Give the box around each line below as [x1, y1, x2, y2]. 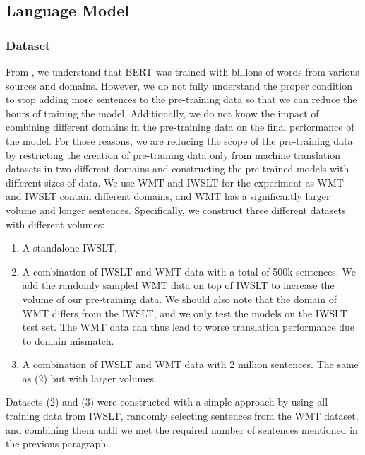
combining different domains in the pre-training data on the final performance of [6, 119, 354, 134]
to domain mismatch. [22, 333, 114, 348]
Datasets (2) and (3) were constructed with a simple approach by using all [6, 394, 328, 409]
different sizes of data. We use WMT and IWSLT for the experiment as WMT [6, 175, 344, 189]
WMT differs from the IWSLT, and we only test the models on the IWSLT [22, 305, 347, 320]
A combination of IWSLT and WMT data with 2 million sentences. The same [22, 357, 359, 372]
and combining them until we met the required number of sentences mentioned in [6, 422, 358, 437]
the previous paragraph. [6, 436, 109, 451]
